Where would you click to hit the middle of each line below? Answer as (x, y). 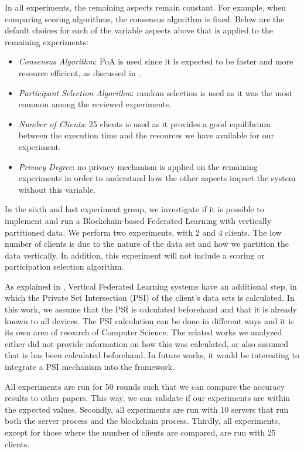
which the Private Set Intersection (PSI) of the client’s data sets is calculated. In (150, 298)
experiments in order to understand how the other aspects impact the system (157, 178)
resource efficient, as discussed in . (80, 72)
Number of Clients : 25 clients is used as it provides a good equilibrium (144, 123)
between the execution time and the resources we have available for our (146, 135)
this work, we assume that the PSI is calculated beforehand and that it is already (151, 309)
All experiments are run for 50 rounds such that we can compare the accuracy (145, 386)
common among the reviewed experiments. (95, 104)
